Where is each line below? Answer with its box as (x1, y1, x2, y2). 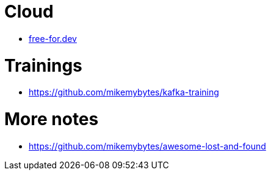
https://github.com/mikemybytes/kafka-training (29, 87, 219, 98)
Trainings (4, 55, 82, 76)
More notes (4, 109, 99, 129)
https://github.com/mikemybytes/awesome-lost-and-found (29, 140, 266, 151)
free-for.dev (29, 33, 77, 44)
